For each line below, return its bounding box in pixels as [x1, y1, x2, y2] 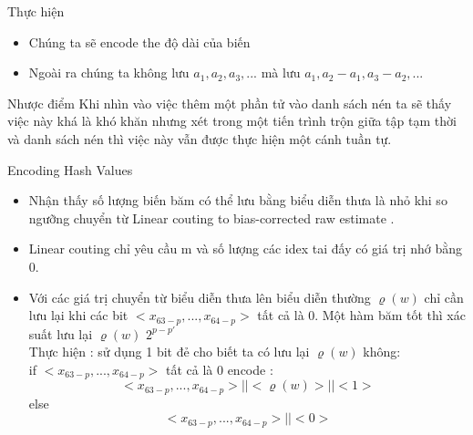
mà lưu [261, 63, 301, 82]
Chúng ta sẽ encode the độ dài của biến [28, 32, 251, 51]
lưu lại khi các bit [28, 306, 129, 325]
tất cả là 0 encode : [165, 359, 273, 378]
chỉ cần [424, 287, 464, 306]
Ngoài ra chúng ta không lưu [28, 63, 190, 82]
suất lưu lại [28, 324, 93, 343]
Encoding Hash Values [7, 160, 133, 179]
